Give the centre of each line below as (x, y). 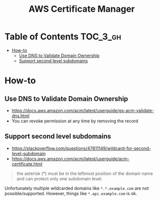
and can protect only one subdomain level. (59, 178)
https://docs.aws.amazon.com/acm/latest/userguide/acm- (70, 159)
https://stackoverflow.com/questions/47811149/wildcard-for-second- (81, 148)
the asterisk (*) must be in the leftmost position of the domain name (85, 173)
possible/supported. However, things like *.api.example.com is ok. (71, 193)
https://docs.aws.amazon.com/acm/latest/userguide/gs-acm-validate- (83, 110)
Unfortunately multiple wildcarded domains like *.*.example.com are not (77, 188)
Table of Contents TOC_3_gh (63, 37)
